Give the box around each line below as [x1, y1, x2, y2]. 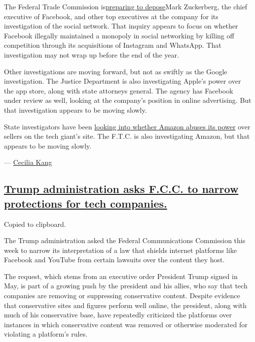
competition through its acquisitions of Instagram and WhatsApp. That [4, 40, 221, 50]
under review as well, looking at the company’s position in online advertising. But [4, 95, 252, 105]
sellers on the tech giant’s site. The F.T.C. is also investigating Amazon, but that [4, 131, 250, 141]
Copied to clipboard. [4, 218, 66, 229]
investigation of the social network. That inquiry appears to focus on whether [4, 21, 238, 31]
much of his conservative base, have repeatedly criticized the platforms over [4, 310, 232, 320]
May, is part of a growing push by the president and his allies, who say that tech [4, 280, 248, 291]
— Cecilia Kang [4, 157, 52, 167]
